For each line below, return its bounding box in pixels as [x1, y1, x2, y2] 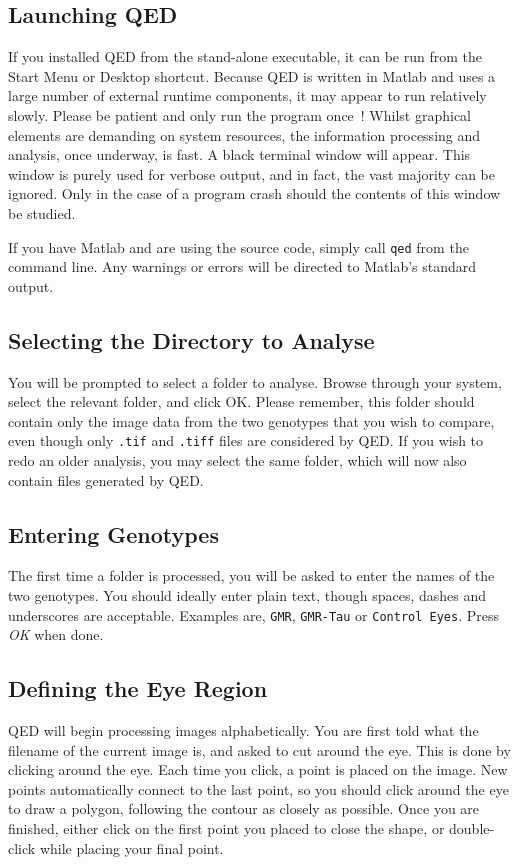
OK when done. [8, 624, 104, 645]
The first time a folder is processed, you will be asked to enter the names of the [8, 565, 495, 586]
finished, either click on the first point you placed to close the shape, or [8, 818, 445, 839]
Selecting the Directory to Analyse [8, 324, 375, 355]
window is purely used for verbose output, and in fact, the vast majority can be [8, 163, 495, 184]
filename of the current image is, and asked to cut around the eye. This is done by [8, 739, 511, 760]
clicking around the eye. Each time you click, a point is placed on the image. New [8, 759, 508, 780]
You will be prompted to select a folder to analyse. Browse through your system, [8, 371, 502, 392]
